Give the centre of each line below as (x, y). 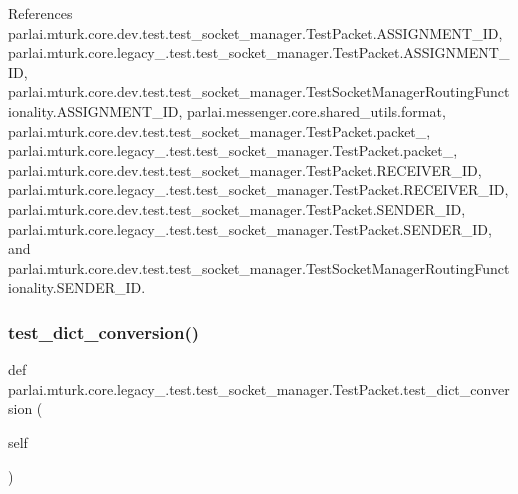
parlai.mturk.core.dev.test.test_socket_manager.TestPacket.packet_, (219, 130)
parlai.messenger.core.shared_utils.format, (316, 110)
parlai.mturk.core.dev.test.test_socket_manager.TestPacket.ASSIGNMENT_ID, (255, 32)
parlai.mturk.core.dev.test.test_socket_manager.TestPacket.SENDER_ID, (237, 208)
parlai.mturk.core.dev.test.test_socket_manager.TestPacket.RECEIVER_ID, (245, 169)
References (40, 13)
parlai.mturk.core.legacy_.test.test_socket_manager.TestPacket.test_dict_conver (259, 388)
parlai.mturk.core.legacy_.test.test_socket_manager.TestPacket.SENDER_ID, (250, 228)
